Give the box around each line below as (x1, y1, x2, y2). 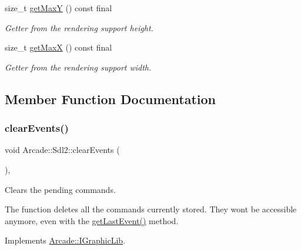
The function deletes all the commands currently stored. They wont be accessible (5, 203, 297, 215)
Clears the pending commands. (5, 183, 116, 195)
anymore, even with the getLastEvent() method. (5, 214, 179, 226)
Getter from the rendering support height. (5, 21, 153, 34)
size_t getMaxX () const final (5, 41, 112, 54)
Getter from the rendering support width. (5, 61, 152, 73)
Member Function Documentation (5, 89, 216, 108)
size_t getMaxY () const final (5, 2, 112, 14)
